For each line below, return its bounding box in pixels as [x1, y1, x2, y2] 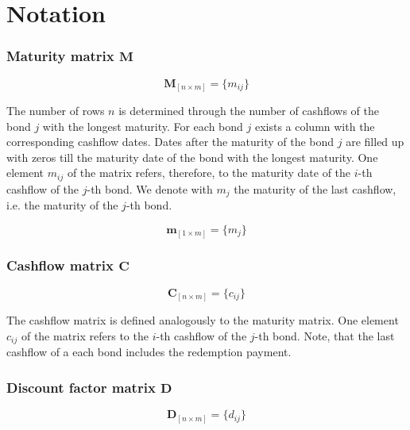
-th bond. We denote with [87, 180, 213, 197]
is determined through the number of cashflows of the [118, 102, 379, 119]
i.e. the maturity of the [6, 197, 118, 213]
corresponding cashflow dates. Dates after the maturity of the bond [6, 133, 335, 150]
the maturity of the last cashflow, [234, 180, 396, 197]
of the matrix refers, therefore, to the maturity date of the [67, 164, 351, 181]
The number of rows [6, 102, 105, 119]
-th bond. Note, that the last [254, 327, 395, 344]
